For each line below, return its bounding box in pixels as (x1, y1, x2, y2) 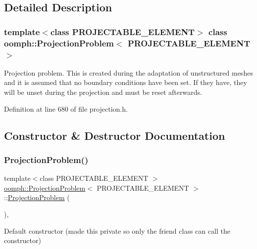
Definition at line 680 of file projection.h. (4, 103, 128, 114)
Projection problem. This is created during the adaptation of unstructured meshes (4, 67, 253, 78)
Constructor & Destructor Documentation (4, 127, 225, 143)
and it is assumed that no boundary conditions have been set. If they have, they (4, 77, 247, 87)
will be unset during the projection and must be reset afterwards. (4, 87, 202, 97)
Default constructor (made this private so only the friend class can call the (4, 225, 230, 236)
